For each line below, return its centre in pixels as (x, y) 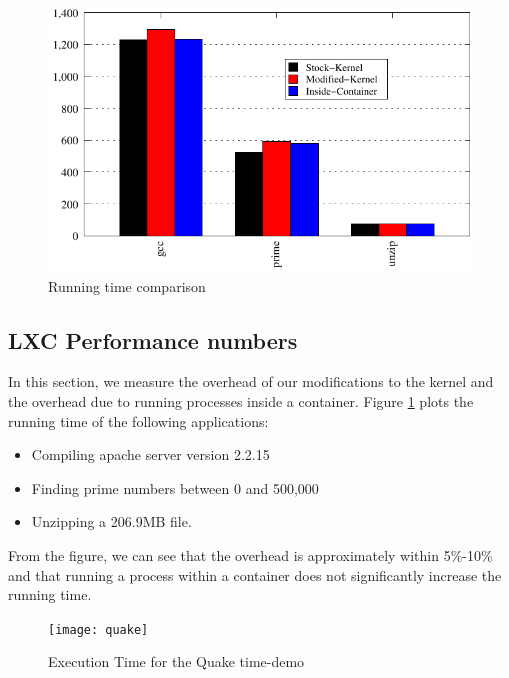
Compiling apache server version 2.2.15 (150, 454)
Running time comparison (127, 285)
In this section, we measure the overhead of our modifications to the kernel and (251, 381)
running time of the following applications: (138, 420)
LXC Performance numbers (153, 339)
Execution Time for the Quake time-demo (176, 661)
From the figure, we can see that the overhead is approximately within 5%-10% (250, 555)
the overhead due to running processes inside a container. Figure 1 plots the (241, 401)
